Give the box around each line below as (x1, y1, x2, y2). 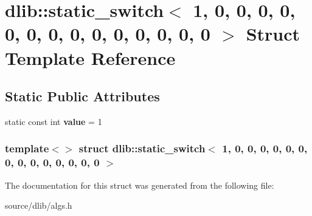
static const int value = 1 (5, 115, 102, 127)
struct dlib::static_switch (78, 141, 206, 156)
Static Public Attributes (5, 87, 160, 106)
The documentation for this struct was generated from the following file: (5, 178, 274, 191)
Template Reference (5, 45, 176, 70)
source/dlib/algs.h (5, 199, 72, 212)
